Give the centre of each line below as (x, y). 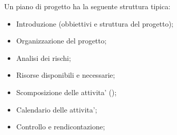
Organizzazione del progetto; (61, 41)
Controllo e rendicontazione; (60, 127)
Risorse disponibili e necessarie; (66, 75)
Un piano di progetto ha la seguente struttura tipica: (87, 6)
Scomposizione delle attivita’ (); (66, 92)
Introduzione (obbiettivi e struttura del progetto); (95, 23)
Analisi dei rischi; (43, 58)
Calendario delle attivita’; (57, 109)
